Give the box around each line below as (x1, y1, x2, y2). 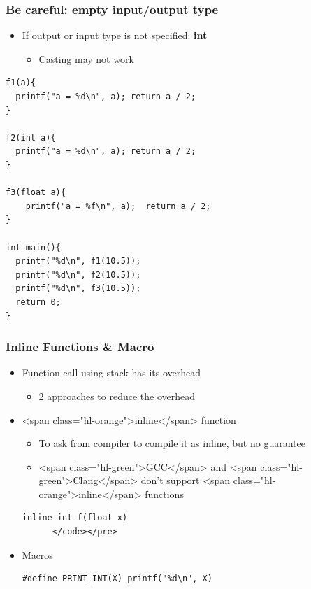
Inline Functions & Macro (6, 338, 154, 355)
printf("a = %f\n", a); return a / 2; (25, 201, 211, 211)
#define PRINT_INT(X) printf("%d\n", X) (22, 574, 212, 584)
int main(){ (6, 242, 61, 253)
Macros (22, 547, 53, 562)
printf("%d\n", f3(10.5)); (15, 283, 141, 294)
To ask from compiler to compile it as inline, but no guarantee (38, 436, 305, 450)
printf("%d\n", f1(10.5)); (15, 256, 141, 267)
